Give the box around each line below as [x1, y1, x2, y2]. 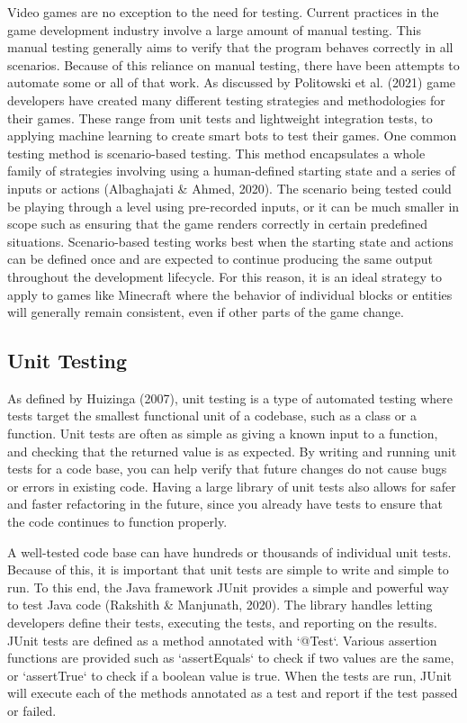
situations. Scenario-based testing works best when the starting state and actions [7, 231, 454, 250]
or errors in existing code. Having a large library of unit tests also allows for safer [7, 476, 456, 495]
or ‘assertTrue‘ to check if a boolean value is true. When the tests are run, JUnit [7, 665, 452, 684]
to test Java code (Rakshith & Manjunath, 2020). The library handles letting [7, 595, 433, 614]
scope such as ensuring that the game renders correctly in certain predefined [7, 214, 427, 233]
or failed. [7, 700, 57, 719]
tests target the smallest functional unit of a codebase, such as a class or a [7, 406, 417, 425]
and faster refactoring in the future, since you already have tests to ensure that [7, 494, 444, 513]
